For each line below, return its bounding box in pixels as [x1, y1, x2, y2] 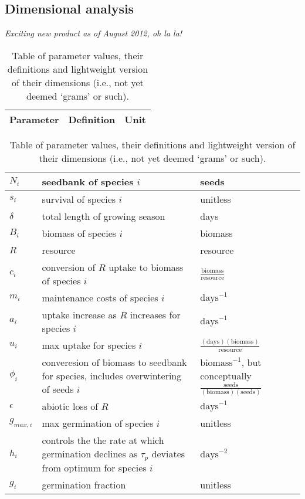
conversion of [42, 260, 96, 274]
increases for [130, 307, 181, 321]
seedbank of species [42, 174, 134, 188]
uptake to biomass [109, 260, 184, 274]
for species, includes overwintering [42, 368, 182, 382]
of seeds [42, 382, 74, 396]
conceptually [200, 368, 252, 382]
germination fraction [42, 477, 126, 491]
